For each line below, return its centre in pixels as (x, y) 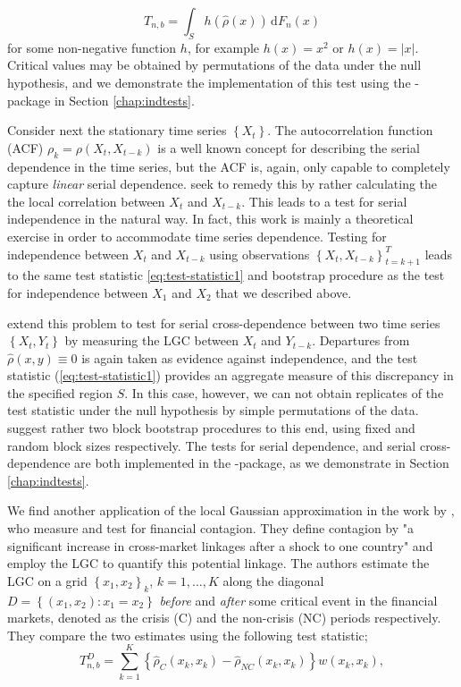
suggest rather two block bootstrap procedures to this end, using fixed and (211, 428)
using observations (260, 254)
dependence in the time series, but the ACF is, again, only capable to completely (229, 166)
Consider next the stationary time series (117, 130)
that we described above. (284, 292)
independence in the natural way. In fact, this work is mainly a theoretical (210, 219)
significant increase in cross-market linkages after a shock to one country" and (220, 545)
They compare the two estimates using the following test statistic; (188, 635)
